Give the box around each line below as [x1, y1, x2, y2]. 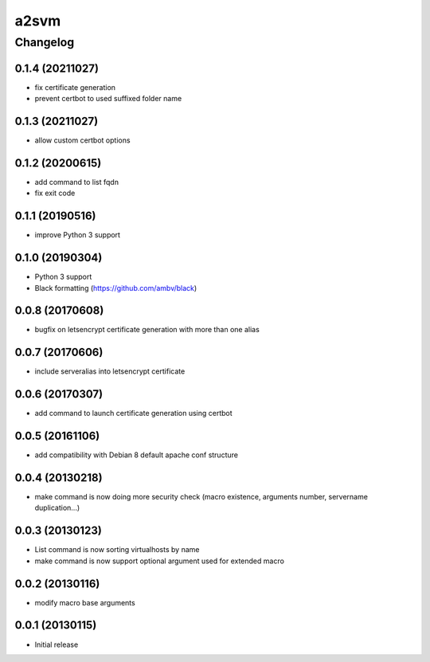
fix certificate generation [34, 82, 115, 92]
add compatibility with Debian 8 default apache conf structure [34, 450, 239, 460]
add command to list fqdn [34, 177, 119, 186]
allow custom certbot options [34, 135, 131, 145]
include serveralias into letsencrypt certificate [34, 366, 186, 376]
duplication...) [34, 503, 80, 513]
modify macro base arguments [34, 597, 135, 607]
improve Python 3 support [34, 230, 121, 240]
